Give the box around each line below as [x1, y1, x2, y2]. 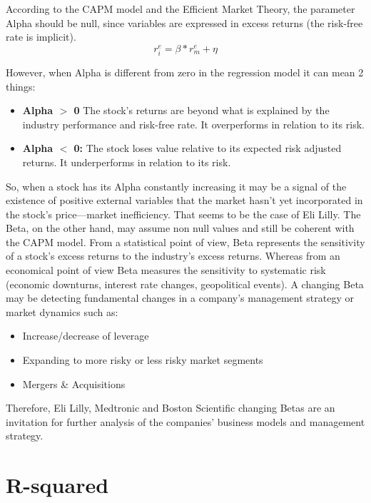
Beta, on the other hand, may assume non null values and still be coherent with [6, 220, 355, 235]
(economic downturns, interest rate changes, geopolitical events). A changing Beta [6, 276, 364, 291]
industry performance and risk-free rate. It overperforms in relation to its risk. [22, 116, 365, 131]
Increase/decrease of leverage [22, 328, 149, 343]
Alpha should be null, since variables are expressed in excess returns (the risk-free [6, 15, 363, 30]
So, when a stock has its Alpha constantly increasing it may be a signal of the [6, 178, 347, 193]
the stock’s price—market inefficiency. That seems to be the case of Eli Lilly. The [6, 206, 361, 221]
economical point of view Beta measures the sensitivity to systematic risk [6, 263, 326, 278]
